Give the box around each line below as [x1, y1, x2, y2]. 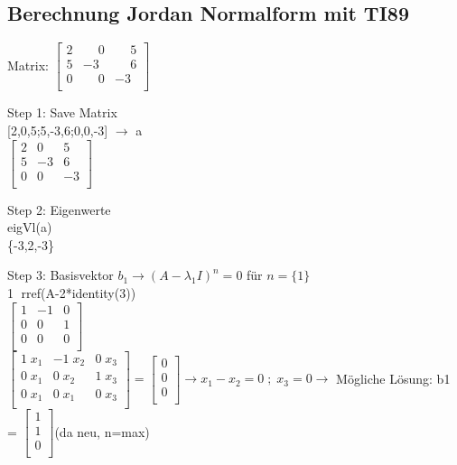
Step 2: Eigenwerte [7, 200, 111, 219]
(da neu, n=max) [54, 422, 150, 441]
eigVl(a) [7, 218, 52, 237]
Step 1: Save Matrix [7, 103, 117, 122]
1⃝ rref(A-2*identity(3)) [7, 284, 136, 302]
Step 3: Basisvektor [7, 265, 114, 284]
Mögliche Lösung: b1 [336, 368, 451, 387]
